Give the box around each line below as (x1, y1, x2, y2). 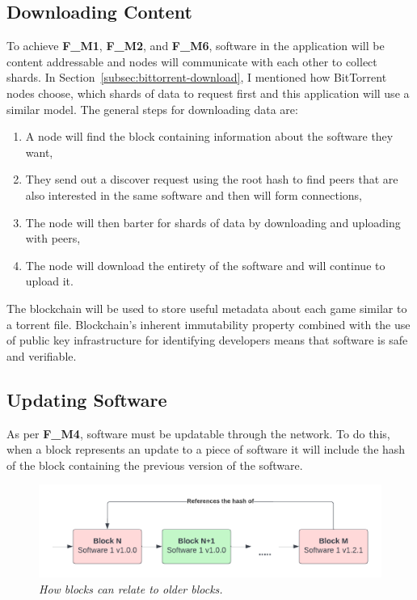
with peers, (25, 230, 81, 247)
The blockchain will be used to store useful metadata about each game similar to (6, 299, 407, 316)
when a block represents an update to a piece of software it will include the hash (6, 441, 406, 458)
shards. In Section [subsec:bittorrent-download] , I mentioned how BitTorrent (6, 69, 387, 86)
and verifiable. (6, 347, 77, 364)
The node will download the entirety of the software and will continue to (25, 256, 385, 273)
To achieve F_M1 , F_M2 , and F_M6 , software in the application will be (6, 37, 385, 54)
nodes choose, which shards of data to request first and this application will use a (6, 84, 410, 101)
